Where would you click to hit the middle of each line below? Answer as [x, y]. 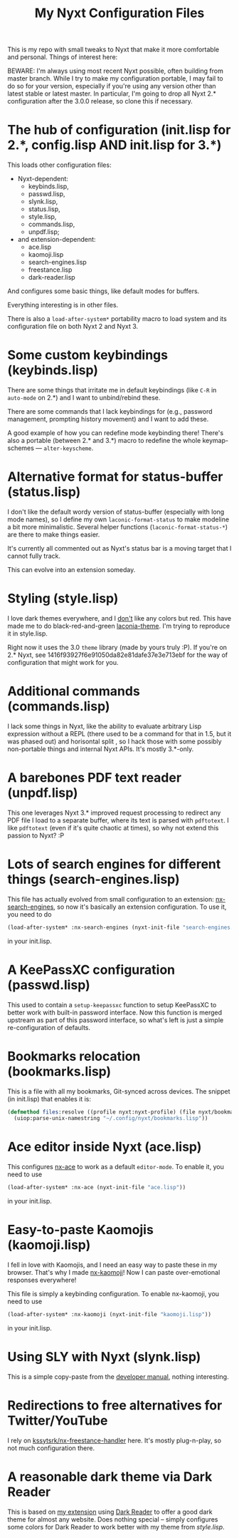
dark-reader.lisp [52, 277]
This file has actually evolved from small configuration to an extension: [111, 899]
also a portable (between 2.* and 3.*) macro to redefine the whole [104, 441]
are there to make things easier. [54, 534]
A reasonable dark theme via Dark [110, 1476]
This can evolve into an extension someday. [71, 570]
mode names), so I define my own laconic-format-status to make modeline [118, 519]
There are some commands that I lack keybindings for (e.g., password [110, 412]
